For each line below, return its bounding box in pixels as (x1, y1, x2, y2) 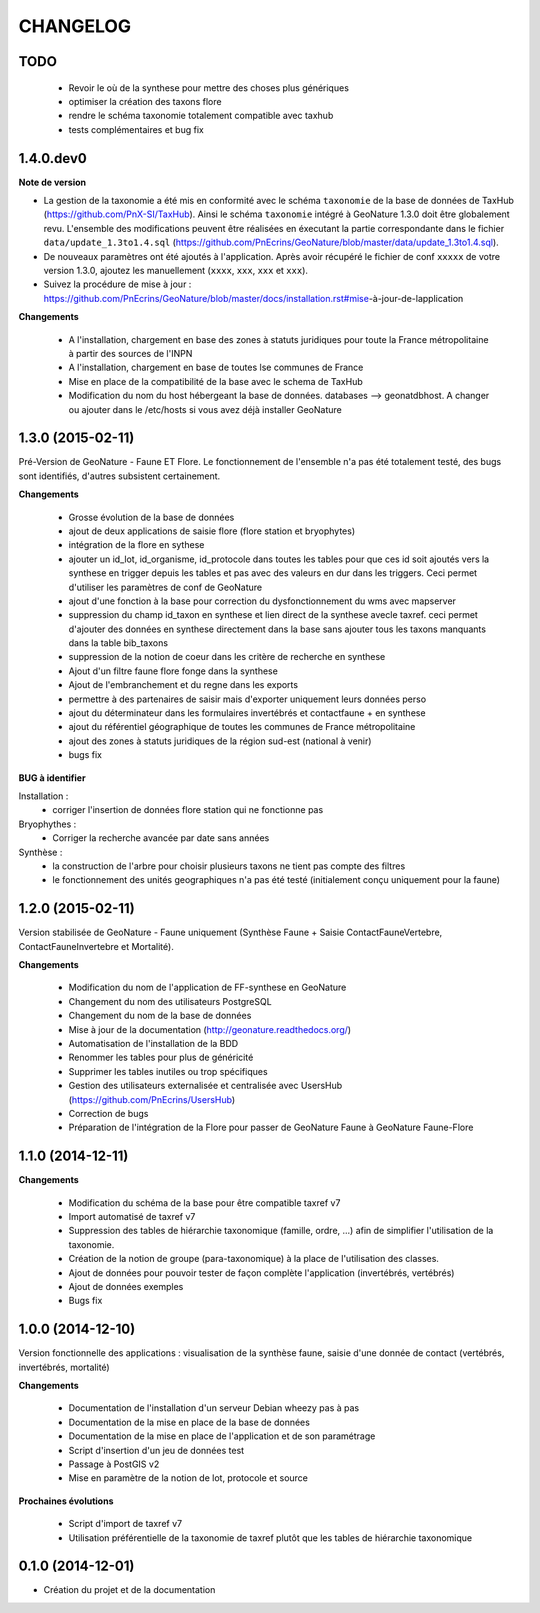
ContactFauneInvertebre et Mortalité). (18, 940, 174, 952)
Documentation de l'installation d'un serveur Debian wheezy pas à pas (68, 1402, 360, 1414)
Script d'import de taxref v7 (68, 1518, 183, 1530)
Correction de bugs (68, 1107, 149, 1119)
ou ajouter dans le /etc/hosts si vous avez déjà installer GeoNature (68, 403, 342, 415)
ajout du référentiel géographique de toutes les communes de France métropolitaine (68, 721, 416, 733)
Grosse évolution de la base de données (68, 511, 235, 523)
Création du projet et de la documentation (43, 1584, 216, 1596)
